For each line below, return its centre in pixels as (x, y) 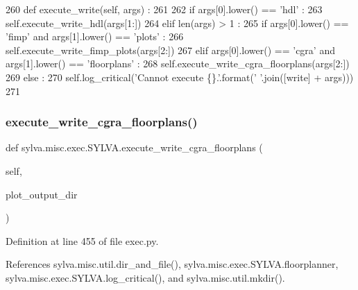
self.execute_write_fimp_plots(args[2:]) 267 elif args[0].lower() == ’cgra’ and (171, 50)
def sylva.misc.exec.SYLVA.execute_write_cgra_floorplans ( (134, 147)
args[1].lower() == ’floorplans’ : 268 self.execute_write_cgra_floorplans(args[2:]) (178, 63)
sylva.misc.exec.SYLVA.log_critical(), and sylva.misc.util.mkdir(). (145, 277)
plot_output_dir (42, 194)
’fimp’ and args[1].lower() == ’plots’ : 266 (95, 36)
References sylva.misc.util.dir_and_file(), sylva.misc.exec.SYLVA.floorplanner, (172, 264)
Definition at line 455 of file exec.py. (82, 240)
